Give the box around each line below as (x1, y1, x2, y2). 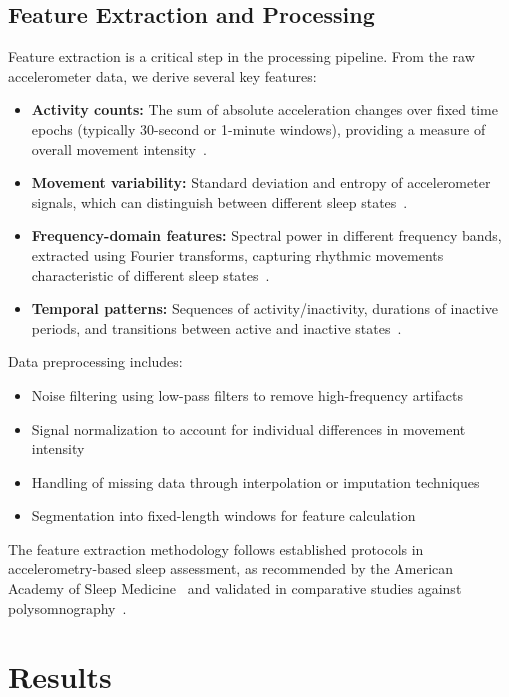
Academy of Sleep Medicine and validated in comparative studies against (8, 578, 462, 599)
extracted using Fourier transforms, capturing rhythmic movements (31, 244, 444, 265)
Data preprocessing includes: (8, 351, 183, 372)
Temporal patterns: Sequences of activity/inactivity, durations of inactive (31, 298, 499, 319)
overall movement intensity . (31, 138, 207, 159)
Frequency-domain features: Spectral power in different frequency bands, (31, 225, 502, 246)
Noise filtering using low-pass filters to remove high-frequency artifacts (31, 384, 463, 405)
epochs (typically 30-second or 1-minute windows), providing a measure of (31, 118, 486, 139)
